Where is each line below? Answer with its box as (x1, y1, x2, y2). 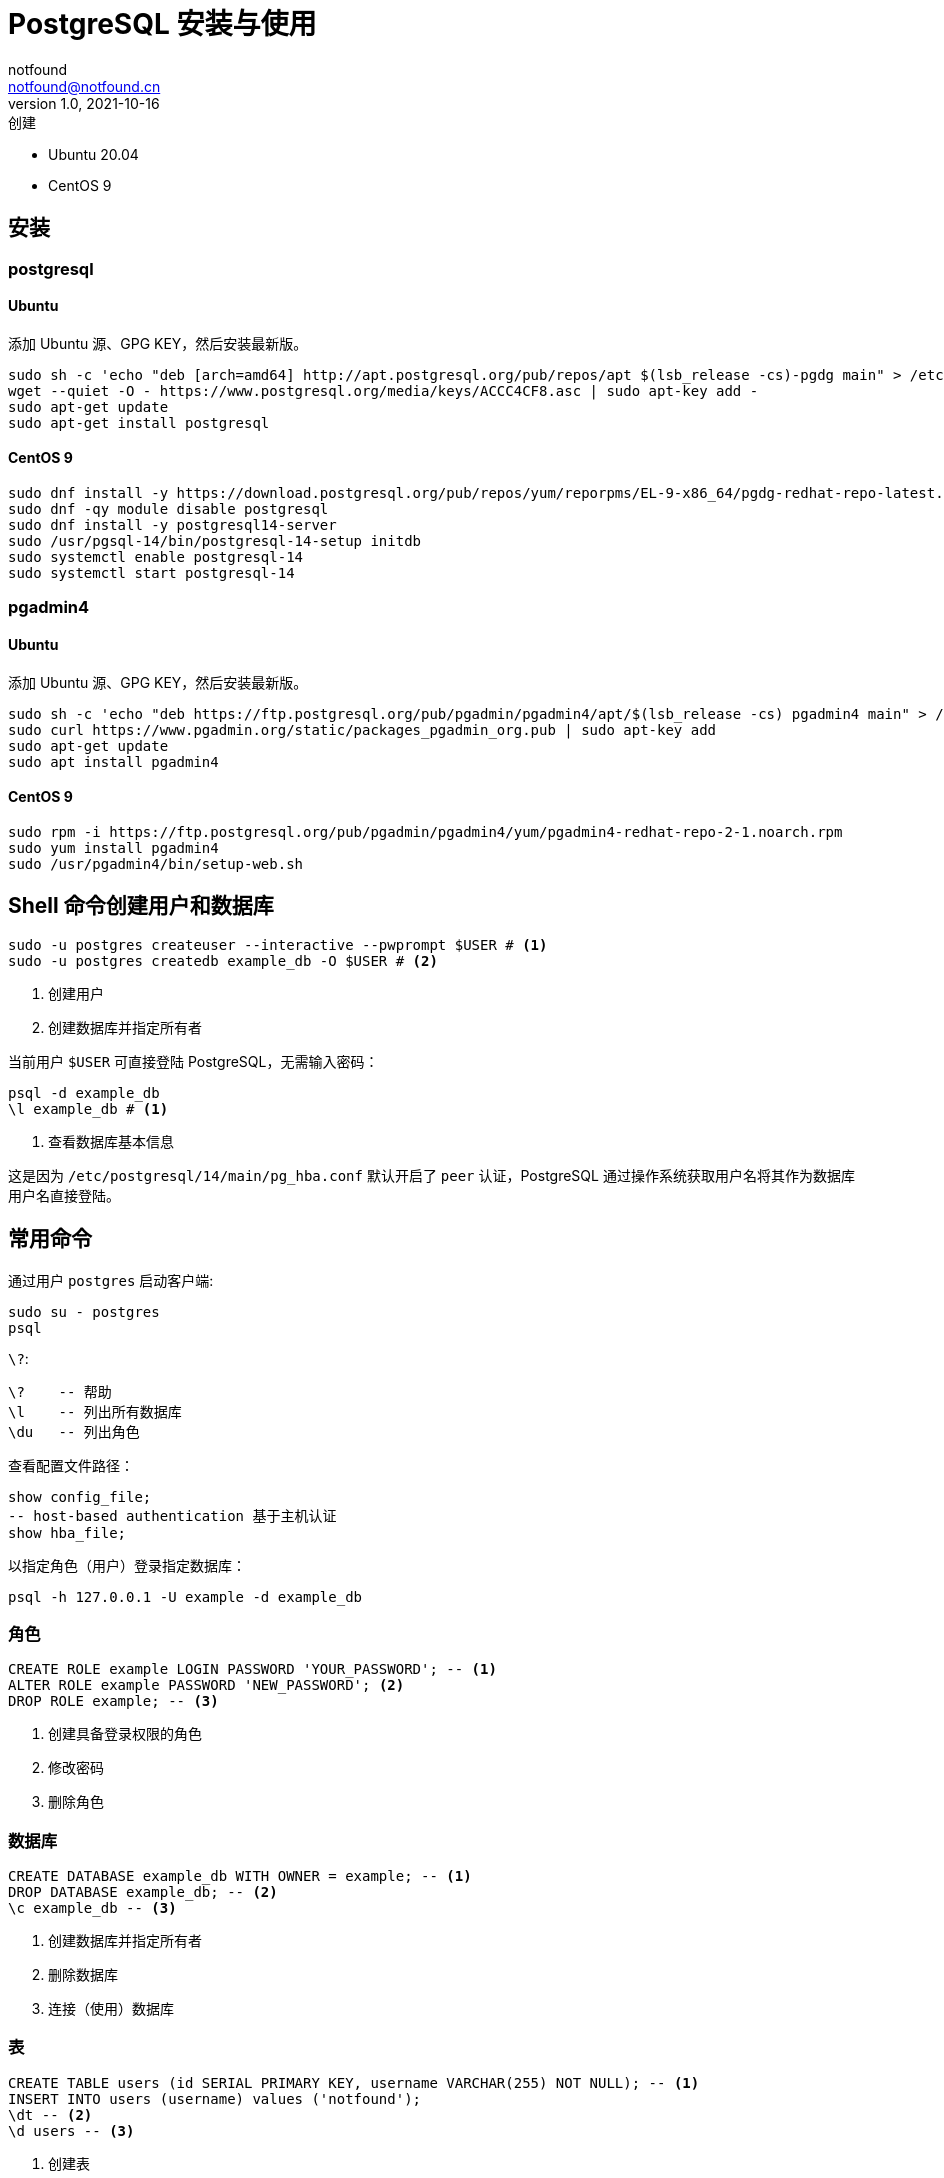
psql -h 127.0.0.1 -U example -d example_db (8, 1588, 363, 1605)
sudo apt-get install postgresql (8, 414, 270, 431)
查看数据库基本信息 (48, 1132, 174, 1150)
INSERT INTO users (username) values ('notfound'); (8, 2090, 422, 2107)
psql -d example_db (8, 1084, 160, 1101)
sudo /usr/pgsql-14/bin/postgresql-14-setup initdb (8, 533, 422, 550)
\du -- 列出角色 (8, 1423, 140, 1440)
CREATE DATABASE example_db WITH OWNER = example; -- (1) (8, 1868, 472, 1885)
